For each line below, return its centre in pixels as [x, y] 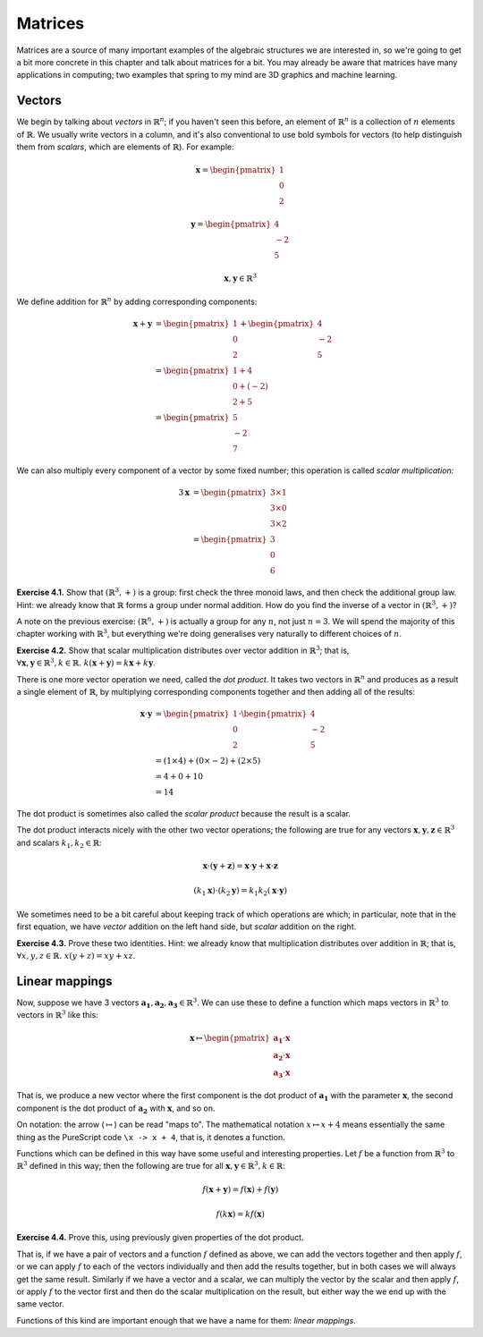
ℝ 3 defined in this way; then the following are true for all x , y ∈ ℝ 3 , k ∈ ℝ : [151, 1165]
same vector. [40, 1304]
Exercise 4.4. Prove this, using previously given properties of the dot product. [160, 1238]
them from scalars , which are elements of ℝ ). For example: [125, 147]
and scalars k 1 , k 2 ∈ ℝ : [59, 843]
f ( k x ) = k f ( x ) [241, 1214]
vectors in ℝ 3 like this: [57, 1015]
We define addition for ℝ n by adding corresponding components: [137, 301]
